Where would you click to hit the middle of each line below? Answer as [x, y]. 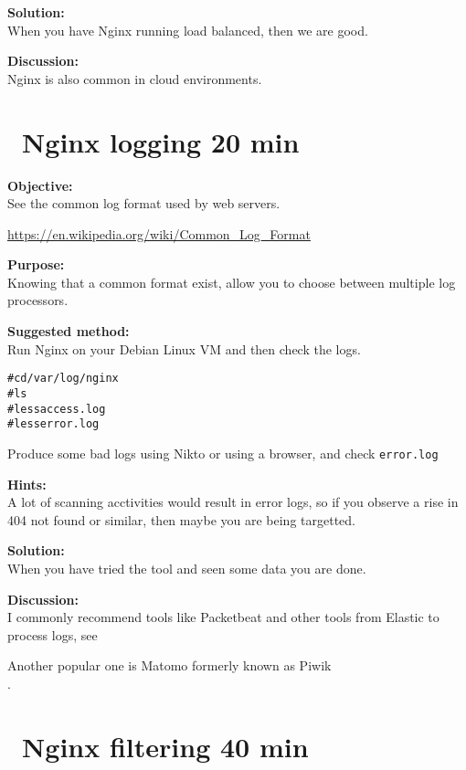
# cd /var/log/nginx [63, 379]
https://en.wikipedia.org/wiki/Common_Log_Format [159, 233]
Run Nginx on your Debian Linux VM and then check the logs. [184, 348]
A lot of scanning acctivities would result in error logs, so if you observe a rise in [233, 502]
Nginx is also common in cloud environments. [135, 78]
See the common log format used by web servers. [144, 203]
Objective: [40, 185]
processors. [38, 300]
